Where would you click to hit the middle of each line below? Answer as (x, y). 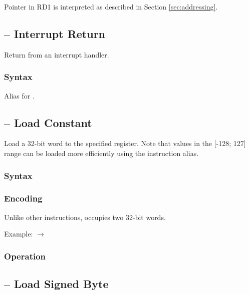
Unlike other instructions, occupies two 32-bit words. (85, 217)
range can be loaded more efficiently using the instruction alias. (101, 153)
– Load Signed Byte (56, 284)
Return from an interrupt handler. (57, 54)
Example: (19, 234)
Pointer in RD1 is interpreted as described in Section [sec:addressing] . (111, 6)
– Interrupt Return (55, 33)
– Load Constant (48, 122)
